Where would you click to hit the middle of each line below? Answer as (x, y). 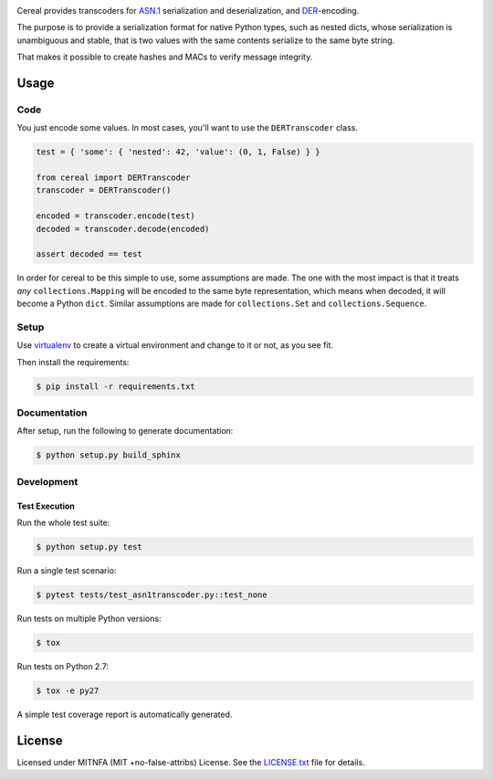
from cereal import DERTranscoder (113, 178)
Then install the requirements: (73, 362)
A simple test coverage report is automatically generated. (125, 714)
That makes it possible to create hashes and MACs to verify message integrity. (165, 57)
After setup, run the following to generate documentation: (125, 431)
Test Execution (46, 506)
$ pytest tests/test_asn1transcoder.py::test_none (152, 595)
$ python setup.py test (89, 547)
